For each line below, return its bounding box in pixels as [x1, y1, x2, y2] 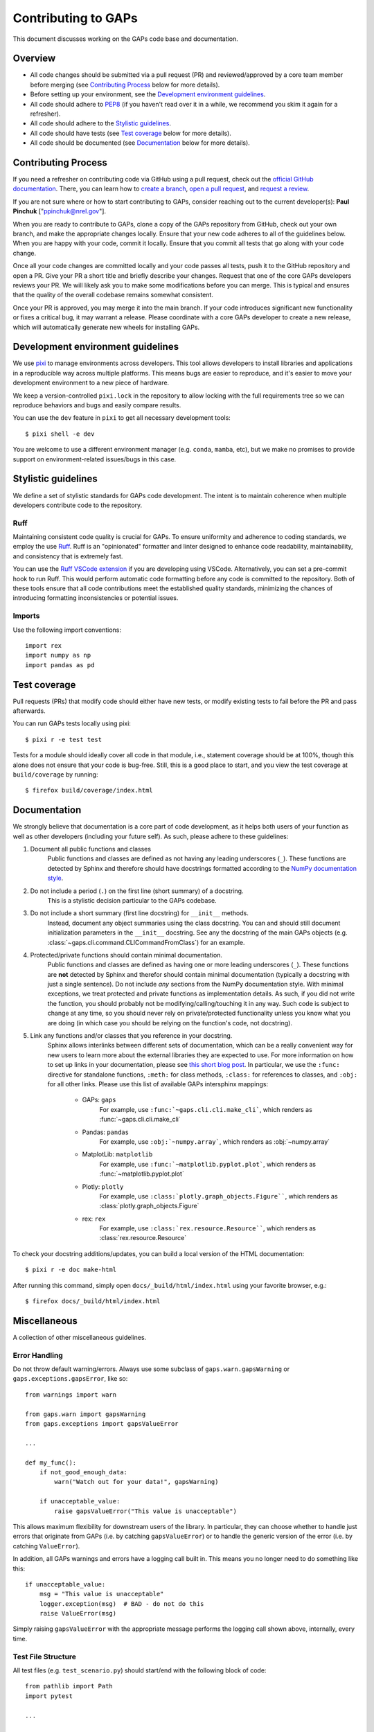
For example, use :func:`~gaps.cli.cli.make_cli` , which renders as [99, 1105, 313, 1113]
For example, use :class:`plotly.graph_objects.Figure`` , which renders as [99, 1192, 339, 1200]
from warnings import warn [25, 1390, 117, 1399]
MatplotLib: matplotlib [82, 1150, 153, 1158]
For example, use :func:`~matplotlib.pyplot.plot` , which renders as [99, 1160, 317, 1168]
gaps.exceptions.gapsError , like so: [12, 1375, 128, 1383]
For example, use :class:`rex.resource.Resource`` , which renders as [99, 1224, 317, 1232]
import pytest [25, 1692, 73, 1700]
